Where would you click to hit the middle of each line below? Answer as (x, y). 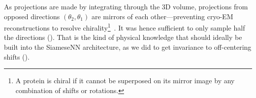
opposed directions (32, 16)
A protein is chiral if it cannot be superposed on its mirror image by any (125, 81)
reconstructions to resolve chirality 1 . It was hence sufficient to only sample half (125, 27)
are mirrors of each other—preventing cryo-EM (162, 16)
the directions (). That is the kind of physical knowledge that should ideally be (123, 37)
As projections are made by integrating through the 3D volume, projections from (126, 6)
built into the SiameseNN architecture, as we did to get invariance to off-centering (128, 47)
